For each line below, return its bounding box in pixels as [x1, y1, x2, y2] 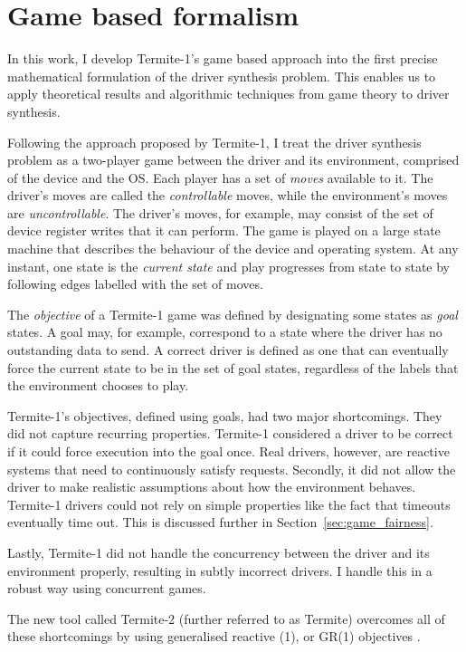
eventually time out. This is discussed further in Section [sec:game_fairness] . [7, 513, 433, 532]
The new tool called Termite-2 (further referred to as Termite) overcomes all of [7, 609, 445, 628]
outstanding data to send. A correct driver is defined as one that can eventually [7, 340, 449, 360]
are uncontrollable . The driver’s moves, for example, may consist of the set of [7, 203, 433, 222]
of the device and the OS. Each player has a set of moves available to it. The [7, 168, 433, 187]
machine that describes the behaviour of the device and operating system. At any [7, 239, 459, 258]
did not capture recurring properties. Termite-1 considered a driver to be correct [7, 424, 453, 443]
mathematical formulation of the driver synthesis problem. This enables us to [7, 66, 436, 85]
